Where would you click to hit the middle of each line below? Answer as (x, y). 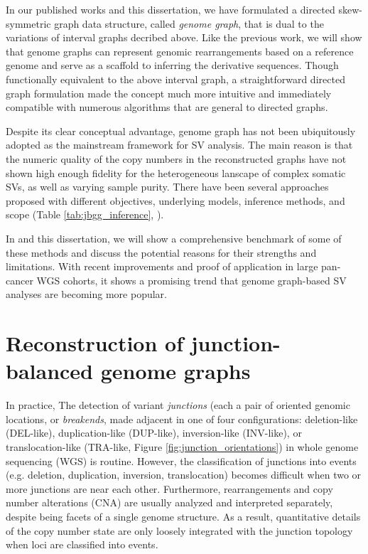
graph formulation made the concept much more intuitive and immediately (169, 93)
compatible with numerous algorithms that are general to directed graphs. (167, 107)
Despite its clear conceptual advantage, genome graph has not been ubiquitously (181, 130)
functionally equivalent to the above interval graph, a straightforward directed (175, 79)
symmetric (28, 23)
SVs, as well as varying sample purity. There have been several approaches (167, 187)
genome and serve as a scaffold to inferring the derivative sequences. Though (172, 65)
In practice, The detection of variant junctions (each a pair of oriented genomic (178, 405)
